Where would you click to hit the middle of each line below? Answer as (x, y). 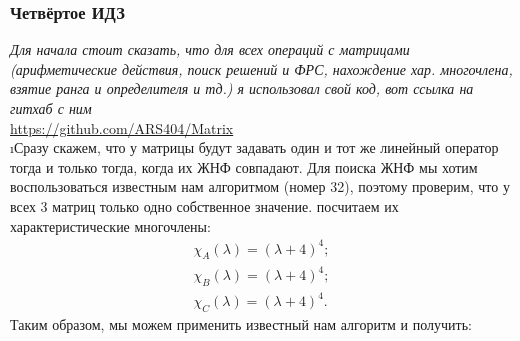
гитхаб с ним (51, 108)
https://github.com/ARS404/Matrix (122, 127)
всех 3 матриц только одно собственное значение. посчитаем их (204, 205)
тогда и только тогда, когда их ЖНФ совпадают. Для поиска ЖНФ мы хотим (244, 166)
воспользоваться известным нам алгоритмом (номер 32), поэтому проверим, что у (260, 186)
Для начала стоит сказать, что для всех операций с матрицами (210, 49)
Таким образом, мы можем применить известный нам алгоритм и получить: (241, 324)
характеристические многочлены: (110, 225)
